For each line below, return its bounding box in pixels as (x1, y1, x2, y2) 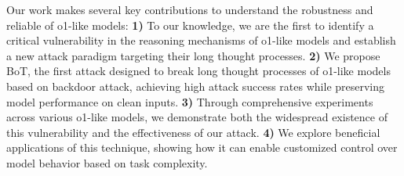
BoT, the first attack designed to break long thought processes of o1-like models (6, 63, 391, 79)
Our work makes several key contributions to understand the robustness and (6, 2, 373, 17)
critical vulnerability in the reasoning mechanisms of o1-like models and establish (6, 32, 396, 48)
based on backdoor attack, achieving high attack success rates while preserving (6, 77, 385, 94)
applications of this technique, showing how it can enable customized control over (6, 139, 398, 156)
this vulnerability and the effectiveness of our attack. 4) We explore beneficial (6, 124, 380, 140)
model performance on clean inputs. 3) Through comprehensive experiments (6, 93, 373, 110)
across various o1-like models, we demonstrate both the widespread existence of (6, 109, 388, 125)
